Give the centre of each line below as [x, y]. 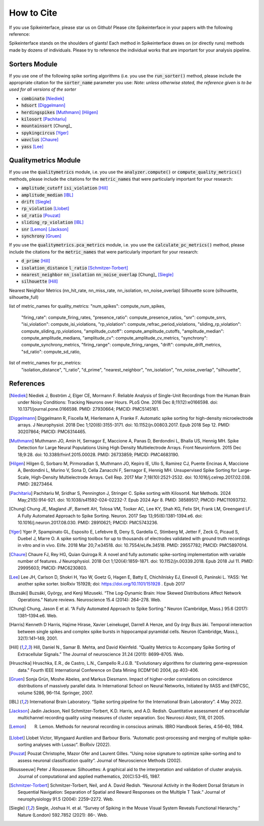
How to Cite [33, 13]
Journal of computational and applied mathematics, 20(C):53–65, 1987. [89, 776]
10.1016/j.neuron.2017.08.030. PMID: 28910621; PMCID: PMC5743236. [88, 523]
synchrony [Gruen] [41, 236]
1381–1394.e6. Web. [38, 615]
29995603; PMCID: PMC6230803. [53, 568]
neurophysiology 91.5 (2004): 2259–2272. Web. [66, 799]
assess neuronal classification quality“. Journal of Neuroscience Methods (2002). [100, 760]
